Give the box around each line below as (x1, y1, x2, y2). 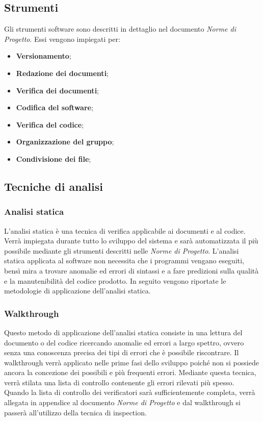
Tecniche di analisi (4, 178, 103, 194)
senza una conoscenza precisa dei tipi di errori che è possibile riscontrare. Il (4, 347, 239, 358)
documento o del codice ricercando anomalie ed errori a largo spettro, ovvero (4, 337, 244, 348)
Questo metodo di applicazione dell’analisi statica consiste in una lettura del (4, 327, 243, 337)
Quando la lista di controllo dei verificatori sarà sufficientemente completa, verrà (4, 387, 255, 398)
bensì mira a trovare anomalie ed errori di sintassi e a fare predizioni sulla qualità (4, 265, 259, 276)
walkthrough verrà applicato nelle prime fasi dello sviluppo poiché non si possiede (4, 357, 259, 367)
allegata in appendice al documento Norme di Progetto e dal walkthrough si (4, 397, 241, 408)
